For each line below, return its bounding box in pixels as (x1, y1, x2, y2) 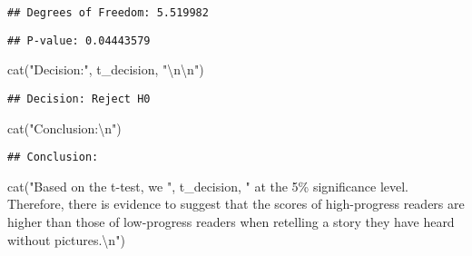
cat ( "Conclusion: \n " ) (7, 118, 122, 137)
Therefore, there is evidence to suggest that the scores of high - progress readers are (7, 194, 465, 213)
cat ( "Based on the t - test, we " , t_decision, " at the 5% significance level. (7, 176, 409, 195)
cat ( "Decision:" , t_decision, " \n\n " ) (7, 60, 204, 79)
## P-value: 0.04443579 (7, 34, 151, 47)
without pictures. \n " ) (7, 230, 125, 249)
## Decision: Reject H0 (7, 92, 151, 105)
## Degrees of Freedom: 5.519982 (7, 6, 209, 19)
